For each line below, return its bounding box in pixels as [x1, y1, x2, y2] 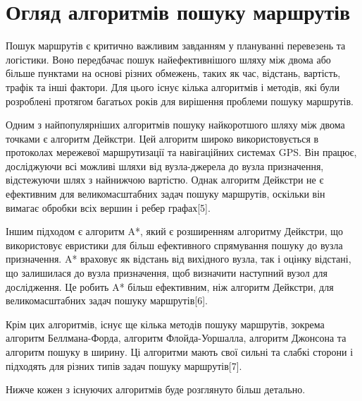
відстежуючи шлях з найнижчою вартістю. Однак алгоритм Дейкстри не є [6, 172, 324, 187]
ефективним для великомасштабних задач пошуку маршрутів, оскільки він [6, 186, 325, 201]
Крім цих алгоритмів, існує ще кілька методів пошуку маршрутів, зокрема [6, 316, 325, 331]
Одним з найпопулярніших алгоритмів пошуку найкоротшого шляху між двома [6, 117, 345, 132]
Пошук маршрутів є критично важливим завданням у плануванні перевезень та [6, 38, 346, 53]
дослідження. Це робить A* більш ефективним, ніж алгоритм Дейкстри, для [6, 279, 334, 294]
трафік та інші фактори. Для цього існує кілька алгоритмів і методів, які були [6, 79, 339, 94]
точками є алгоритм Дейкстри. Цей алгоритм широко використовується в [6, 131, 319, 145]
